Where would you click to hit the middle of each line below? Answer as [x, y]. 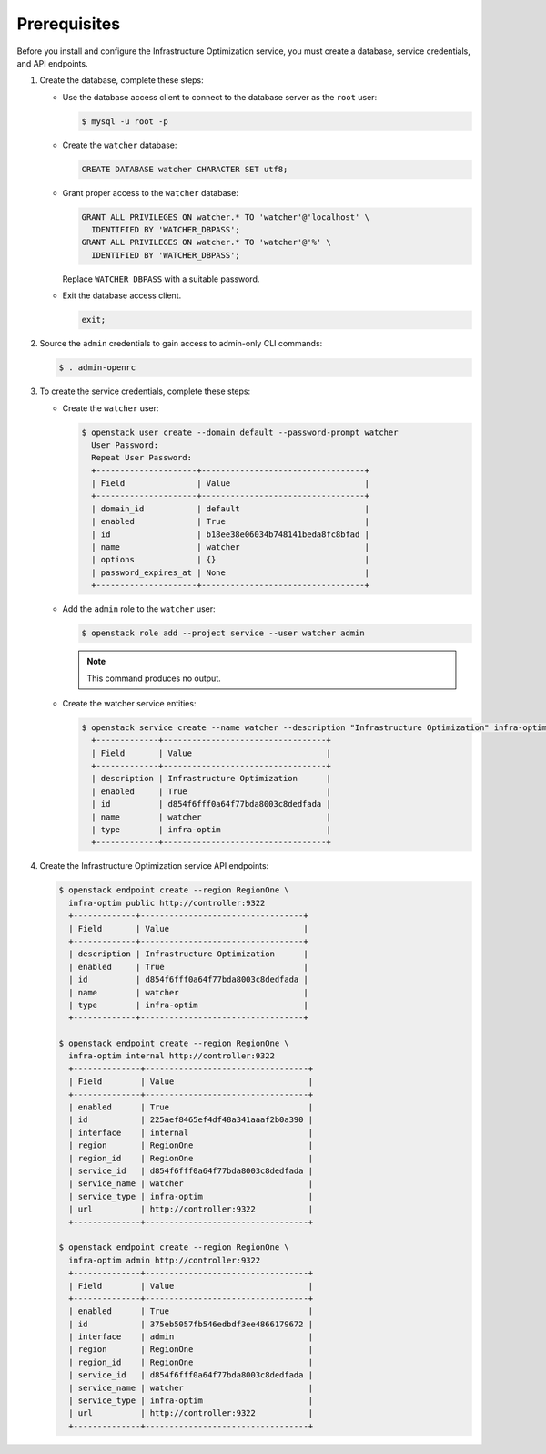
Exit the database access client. [122, 295]
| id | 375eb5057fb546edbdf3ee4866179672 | [191, 1324]
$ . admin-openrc [97, 368]
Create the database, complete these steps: [121, 80]
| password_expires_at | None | [231, 572]
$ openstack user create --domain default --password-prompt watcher [240, 432]
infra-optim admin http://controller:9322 [165, 1260]
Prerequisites [69, 24]
